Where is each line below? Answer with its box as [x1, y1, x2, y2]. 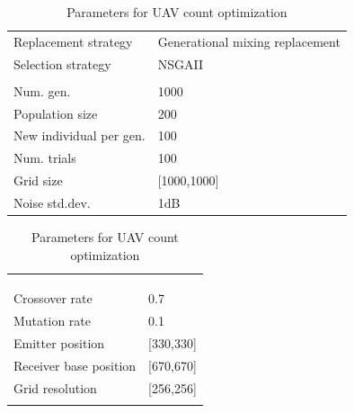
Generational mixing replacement [157, 31, 341, 50]
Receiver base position [13, 355, 137, 374]
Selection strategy [13, 54, 111, 73]
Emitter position [13, 333, 105, 352]
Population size [13, 103, 98, 122]
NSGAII [157, 54, 203, 73]
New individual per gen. [13, 126, 146, 145]
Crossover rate [13, 289, 93, 308]
